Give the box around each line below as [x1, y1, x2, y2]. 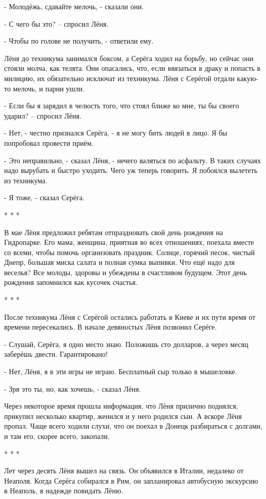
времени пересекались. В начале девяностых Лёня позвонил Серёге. [4, 321, 217, 332]
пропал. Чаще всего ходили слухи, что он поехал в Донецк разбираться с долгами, [4, 420, 262, 431]
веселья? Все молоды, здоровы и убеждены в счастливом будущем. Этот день [4, 266, 247, 277]
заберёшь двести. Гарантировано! [4, 349, 108, 359]
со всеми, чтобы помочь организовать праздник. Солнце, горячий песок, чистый [4, 246, 255, 257]
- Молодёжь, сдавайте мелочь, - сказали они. [4, 1, 144, 11]
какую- [237, 72, 258, 83]
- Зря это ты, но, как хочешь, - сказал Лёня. [4, 383, 141, 394]
